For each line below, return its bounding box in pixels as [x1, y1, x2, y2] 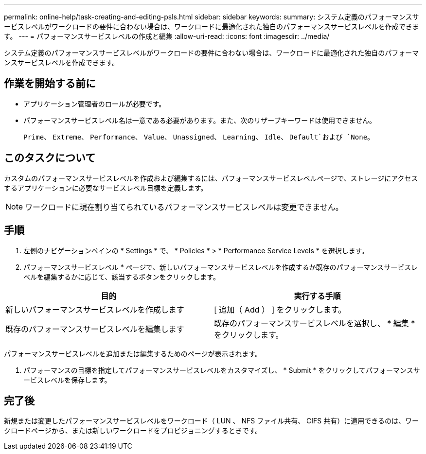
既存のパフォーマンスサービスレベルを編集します [5, 324, 184, 334]
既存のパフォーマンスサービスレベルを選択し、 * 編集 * [214, 318, 415, 328]
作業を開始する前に [4, 77, 96, 90]
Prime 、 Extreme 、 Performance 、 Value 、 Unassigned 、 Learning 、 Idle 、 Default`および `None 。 [23, 132, 374, 141]
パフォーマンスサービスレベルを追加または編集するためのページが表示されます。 [4, 349, 262, 358]
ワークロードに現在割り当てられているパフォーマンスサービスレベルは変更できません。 [25, 202, 343, 212]
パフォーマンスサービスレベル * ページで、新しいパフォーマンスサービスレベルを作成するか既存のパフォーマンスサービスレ [23, 262, 418, 271]
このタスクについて [4, 152, 96, 164]
